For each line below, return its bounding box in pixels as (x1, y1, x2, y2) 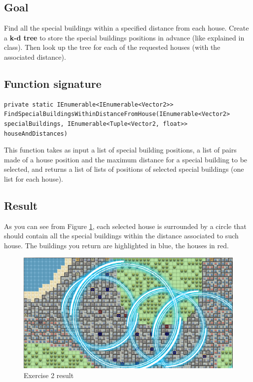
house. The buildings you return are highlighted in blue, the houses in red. (4, 240, 229, 250)
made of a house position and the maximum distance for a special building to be (4, 154, 248, 164)
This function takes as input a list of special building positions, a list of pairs (4, 145, 237, 155)
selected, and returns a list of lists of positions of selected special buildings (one (4, 164, 244, 174)
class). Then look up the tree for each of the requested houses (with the (4, 42, 220, 52)
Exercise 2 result (24, 370, 74, 380)
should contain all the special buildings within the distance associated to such (4, 230, 239, 241)
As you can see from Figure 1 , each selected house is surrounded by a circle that (4, 221, 247, 231)
